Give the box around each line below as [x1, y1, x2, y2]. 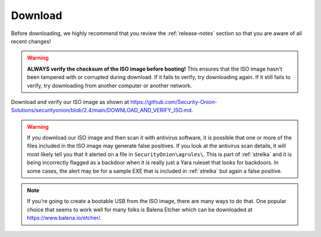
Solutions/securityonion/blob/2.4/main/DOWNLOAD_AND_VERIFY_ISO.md [11, 107, 192, 114]
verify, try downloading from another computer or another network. [27, 82, 193, 89]
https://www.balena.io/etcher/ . [27, 214, 102, 222]
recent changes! [11, 37, 51, 45]
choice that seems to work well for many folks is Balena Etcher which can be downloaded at [27, 206, 253, 213]
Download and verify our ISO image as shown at [11, 98, 130, 105]
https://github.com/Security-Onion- [130, 98, 218, 105]
